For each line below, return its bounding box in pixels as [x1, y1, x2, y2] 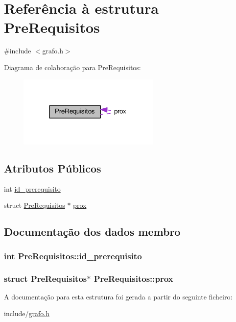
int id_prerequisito [4, 183, 61, 194]
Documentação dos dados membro [4, 224, 181, 239]
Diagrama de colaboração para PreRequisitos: [4, 62, 141, 72]
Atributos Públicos [4, 161, 101, 176]
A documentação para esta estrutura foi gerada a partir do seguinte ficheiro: [4, 291, 233, 301]
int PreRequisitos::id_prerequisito [4, 249, 142, 262]
